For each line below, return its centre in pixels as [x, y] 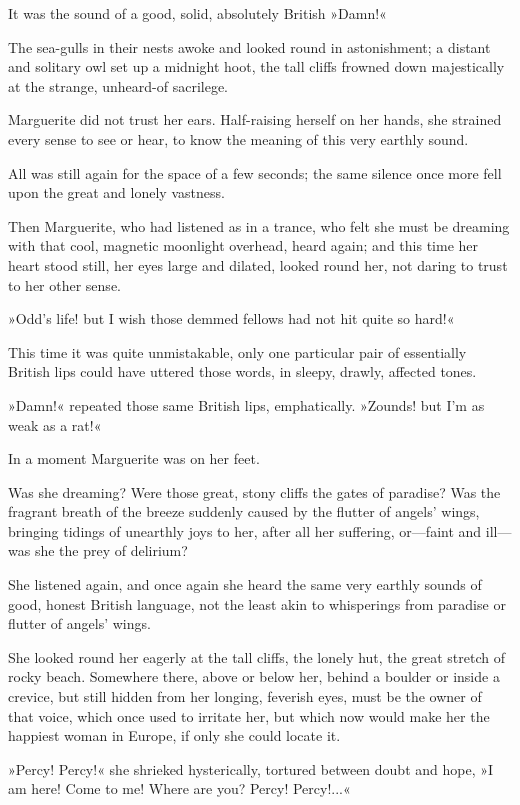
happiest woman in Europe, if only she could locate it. [174, 735]
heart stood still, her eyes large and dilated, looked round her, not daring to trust [258, 264]
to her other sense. [64, 284]
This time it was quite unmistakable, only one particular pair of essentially [237, 351]
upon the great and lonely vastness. [116, 192]
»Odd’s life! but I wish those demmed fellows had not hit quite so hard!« [231, 318]
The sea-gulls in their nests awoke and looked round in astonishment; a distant [249, 46]
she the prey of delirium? [111, 550]
